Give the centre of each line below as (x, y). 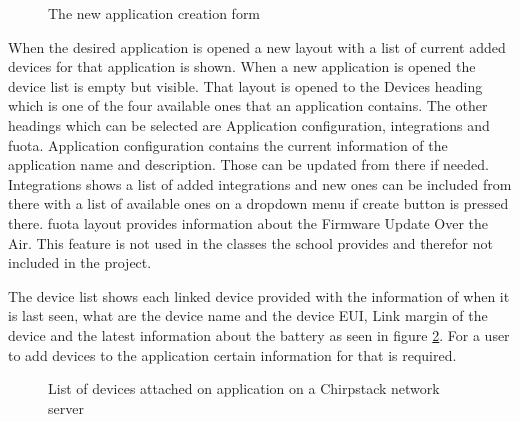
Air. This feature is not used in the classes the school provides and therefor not (250, 242)
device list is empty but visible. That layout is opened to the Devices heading (245, 85)
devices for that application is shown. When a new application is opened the (242, 66)
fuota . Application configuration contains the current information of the (228, 144)
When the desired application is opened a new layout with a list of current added (257, 46)
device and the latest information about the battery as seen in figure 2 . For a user (259, 334)
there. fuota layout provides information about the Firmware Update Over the (248, 222)
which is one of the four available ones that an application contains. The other (248, 105)
